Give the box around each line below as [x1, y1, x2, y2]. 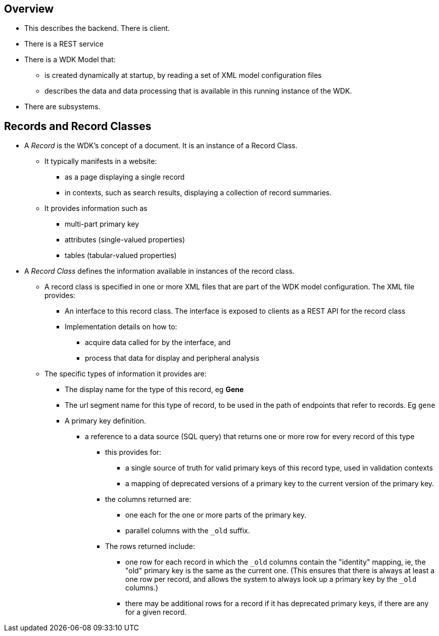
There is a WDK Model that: [24, 55, 116, 64]
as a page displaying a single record [65, 173, 185, 182]
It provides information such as [44, 204, 148, 213]
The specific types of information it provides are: [44, 369, 207, 378]
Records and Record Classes [4, 119, 152, 133]
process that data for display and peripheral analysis [85, 354, 260, 363]
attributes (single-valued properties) [65, 235, 185, 244]
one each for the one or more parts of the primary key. [125, 511, 307, 520]
